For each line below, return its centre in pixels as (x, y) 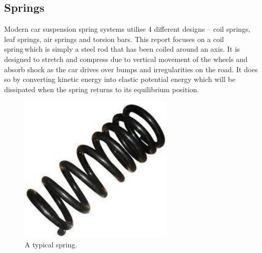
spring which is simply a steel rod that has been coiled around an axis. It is (122, 49)
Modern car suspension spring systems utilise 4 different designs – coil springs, (127, 29)
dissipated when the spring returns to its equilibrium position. (102, 89)
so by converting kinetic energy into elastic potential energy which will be (120, 79)
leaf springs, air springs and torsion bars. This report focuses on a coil (114, 39)
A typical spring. (51, 244)
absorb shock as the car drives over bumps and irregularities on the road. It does (131, 69)
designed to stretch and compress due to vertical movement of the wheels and (126, 59)
